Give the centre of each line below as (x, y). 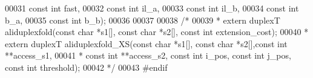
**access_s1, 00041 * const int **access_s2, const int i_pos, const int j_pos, (148, 55)
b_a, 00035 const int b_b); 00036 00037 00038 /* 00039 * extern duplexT (143, 20)
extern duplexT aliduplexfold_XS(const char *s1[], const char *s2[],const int (146, 43)
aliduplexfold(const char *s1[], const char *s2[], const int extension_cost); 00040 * (157, 32)
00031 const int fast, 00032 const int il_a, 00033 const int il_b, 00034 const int (152, 8)
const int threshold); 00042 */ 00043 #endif (86, 67)
